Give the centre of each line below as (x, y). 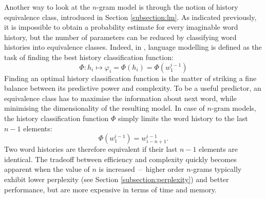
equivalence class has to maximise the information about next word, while (120, 98)
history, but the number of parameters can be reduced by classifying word (120, 37)
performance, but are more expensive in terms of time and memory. (110, 189)
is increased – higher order (141, 169)
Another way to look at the (47, 7)
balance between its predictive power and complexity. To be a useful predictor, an (133, 88)
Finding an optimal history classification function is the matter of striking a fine (130, 78)
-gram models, (234, 108)
